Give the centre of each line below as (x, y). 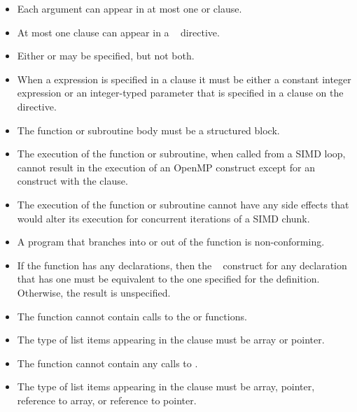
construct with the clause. (72, 181)
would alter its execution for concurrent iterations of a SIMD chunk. (163, 218)
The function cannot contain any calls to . (107, 363)
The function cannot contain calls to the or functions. (132, 316)
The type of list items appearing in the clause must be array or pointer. (171, 340)
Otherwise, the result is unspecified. (94, 292)
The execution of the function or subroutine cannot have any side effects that (183, 204)
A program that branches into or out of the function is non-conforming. (171, 242)
